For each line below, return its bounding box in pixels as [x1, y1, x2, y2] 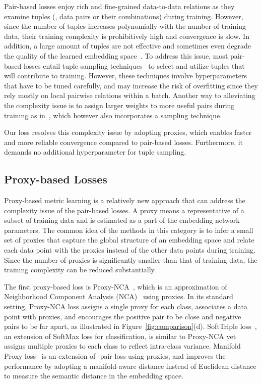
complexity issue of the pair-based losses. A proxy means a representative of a [4, 205, 244, 215]
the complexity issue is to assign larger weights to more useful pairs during [4, 100, 235, 110]
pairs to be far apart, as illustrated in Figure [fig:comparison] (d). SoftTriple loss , [4, 321, 257, 331]
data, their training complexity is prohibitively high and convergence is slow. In [4, 30, 249, 41]
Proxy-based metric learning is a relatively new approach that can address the [4, 195, 245, 206]
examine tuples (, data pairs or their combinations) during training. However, [4, 11, 243, 21]
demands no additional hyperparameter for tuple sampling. [4, 147, 186, 157]
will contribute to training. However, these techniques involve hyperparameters [4, 70, 247, 81]
